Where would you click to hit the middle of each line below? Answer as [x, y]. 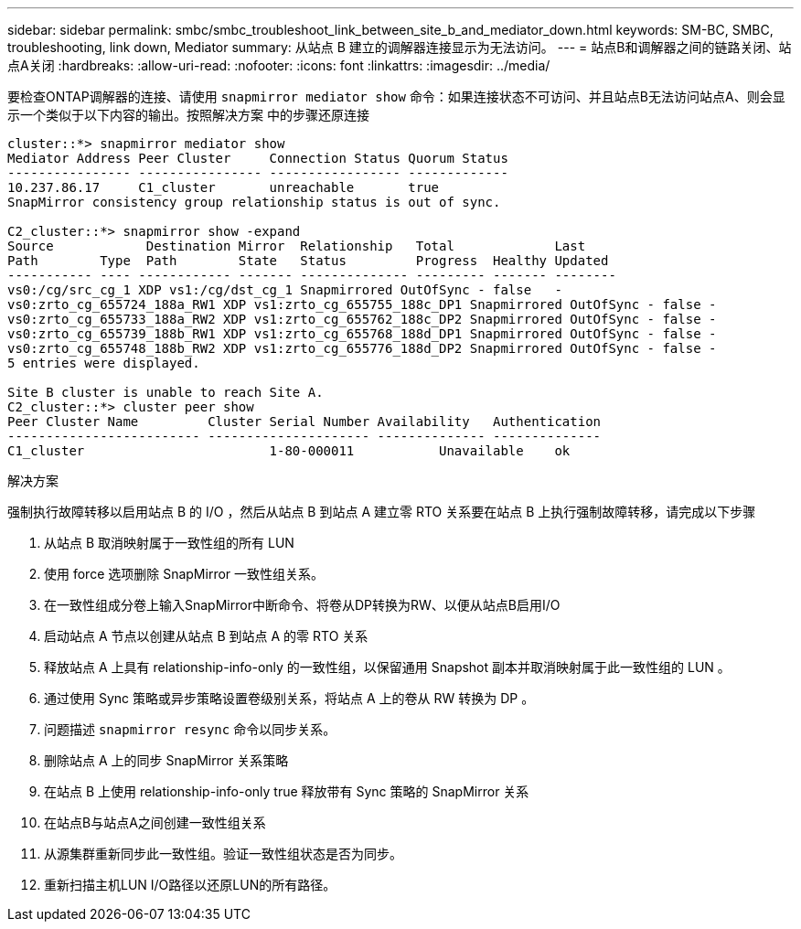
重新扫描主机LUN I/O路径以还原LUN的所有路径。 [190, 885]
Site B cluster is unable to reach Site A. [166, 392]
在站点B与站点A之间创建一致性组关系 [155, 822]
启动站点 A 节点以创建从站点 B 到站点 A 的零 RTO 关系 [206, 636]
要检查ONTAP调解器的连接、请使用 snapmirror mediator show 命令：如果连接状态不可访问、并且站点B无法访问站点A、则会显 [396, 96]
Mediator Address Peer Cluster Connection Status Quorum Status [258, 158]
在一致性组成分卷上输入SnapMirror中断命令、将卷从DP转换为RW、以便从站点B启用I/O [302, 605]
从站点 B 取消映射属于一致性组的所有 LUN [169, 543]
